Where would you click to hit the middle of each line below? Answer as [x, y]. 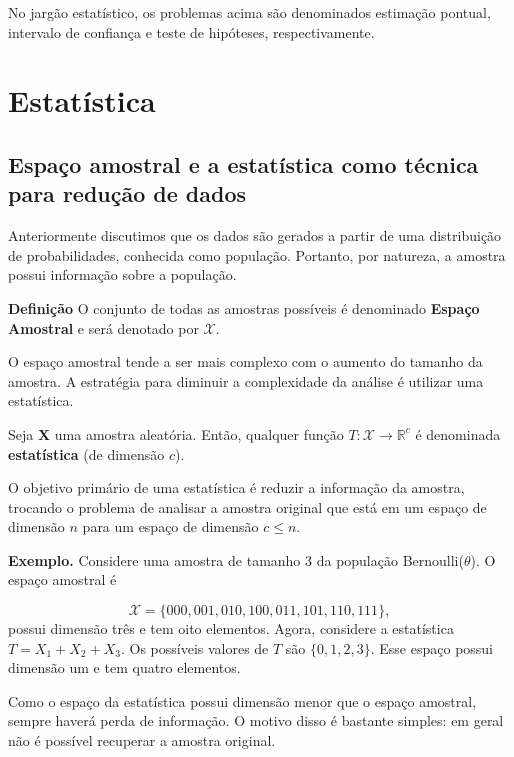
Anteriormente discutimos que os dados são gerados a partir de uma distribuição [255, 235]
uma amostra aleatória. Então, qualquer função [199, 433]
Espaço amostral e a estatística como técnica [243, 163]
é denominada [458, 433]
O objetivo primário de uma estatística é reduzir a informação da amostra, [236, 487]
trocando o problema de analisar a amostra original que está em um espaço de [247, 506]
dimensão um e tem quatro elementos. [124, 667]
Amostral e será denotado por [103, 327]
